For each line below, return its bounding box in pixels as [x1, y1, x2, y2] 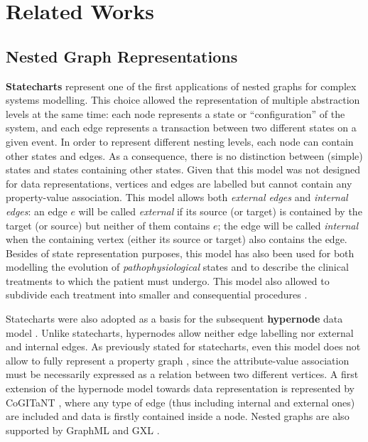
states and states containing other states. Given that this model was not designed [6, 162, 360, 177]
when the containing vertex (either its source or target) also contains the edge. [6, 232, 347, 247]
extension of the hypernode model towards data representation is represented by [6, 381, 355, 396]
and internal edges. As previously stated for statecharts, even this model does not [6, 339, 361, 354]
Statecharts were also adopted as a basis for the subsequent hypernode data [6, 311, 343, 326]
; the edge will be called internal [217, 217, 358, 232]
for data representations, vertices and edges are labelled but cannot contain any [6, 176, 352, 190]
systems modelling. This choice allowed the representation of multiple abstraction [6, 92, 360, 107]
